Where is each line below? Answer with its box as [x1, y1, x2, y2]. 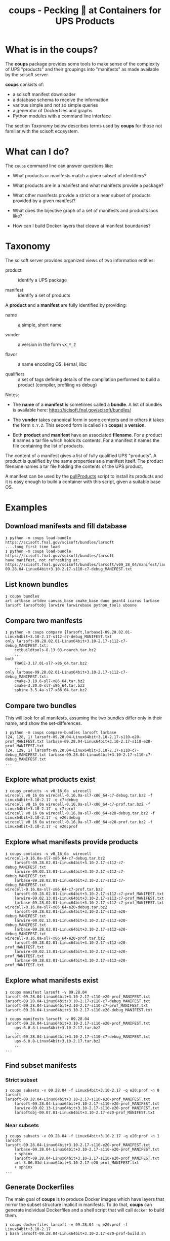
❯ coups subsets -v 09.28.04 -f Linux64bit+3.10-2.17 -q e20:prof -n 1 [5, 1133, 159, 1138]
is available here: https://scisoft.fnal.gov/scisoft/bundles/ [12, 406, 132, 413]
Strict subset [5, 1076, 38, 1084]
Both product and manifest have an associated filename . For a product [12, 432, 162, 438]
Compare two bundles [5, 701, 77, 710]
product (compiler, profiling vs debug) [18, 381, 97, 388]
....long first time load [5, 544, 60, 549]
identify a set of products [18, 292, 71, 298]
